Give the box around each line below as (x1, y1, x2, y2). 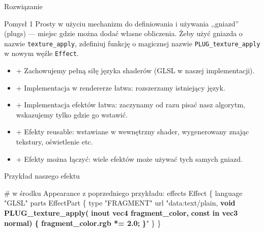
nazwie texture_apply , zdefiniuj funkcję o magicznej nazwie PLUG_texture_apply (4, 38, 260, 48)
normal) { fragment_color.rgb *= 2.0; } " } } (4, 217, 161, 228)
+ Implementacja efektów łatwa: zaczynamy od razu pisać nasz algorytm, (16, 99, 245, 110)
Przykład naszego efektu (4, 170, 80, 181)
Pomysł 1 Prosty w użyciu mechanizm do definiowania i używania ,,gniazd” (4, 18, 239, 28)
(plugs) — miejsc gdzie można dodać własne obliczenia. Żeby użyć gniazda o (4, 28, 243, 39)
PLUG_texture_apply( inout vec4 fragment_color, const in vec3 (4, 208, 238, 218)
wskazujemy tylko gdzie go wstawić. (16, 109, 128, 120)
